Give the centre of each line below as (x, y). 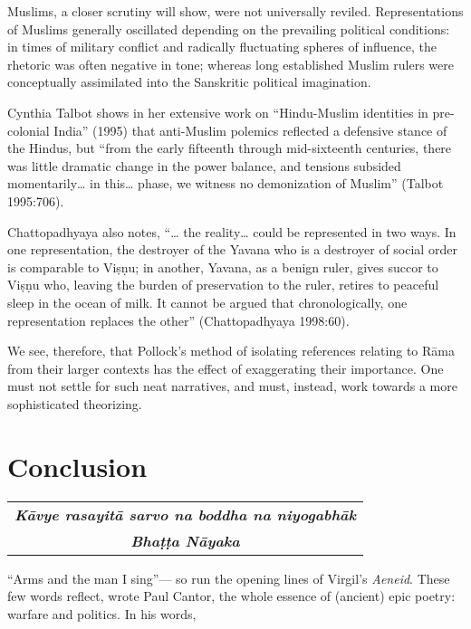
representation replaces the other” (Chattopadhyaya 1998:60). (178, 320)
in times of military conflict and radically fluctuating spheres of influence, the (222, 47)
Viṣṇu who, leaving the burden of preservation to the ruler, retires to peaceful (223, 285)
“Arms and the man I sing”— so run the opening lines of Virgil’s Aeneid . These (229, 578)
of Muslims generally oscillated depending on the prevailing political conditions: (229, 29)
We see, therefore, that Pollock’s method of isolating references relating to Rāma (231, 351)
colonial (29, 130)
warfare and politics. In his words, (102, 613)
